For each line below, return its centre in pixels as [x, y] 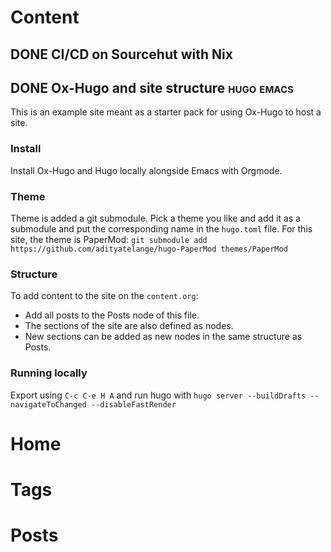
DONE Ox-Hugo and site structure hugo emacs [152, 87]
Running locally [49, 373]
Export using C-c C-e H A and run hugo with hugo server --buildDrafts [158, 395]
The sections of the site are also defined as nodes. [129, 326]
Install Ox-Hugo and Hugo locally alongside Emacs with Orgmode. [146, 170]
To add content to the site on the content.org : [104, 296]
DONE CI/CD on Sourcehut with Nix [121, 54]
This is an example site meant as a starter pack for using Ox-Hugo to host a [166, 112]
